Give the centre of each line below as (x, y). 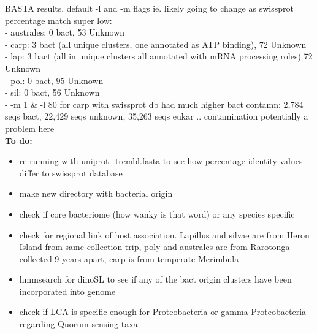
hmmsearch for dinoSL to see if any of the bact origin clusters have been (155, 279)
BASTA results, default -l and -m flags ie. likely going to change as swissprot (149, 8)
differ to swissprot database (71, 173)
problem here (30, 128)
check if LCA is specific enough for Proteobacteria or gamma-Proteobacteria (163, 312)
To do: (19, 140)
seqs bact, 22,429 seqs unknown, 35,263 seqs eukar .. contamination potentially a (157, 116)
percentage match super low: (59, 20)
